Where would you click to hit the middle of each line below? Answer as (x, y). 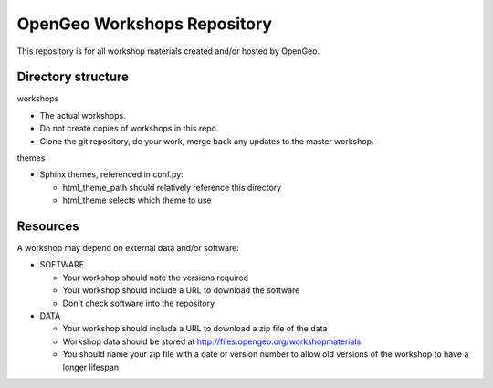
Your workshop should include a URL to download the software (181, 290)
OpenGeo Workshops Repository (145, 24)
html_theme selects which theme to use (137, 200)
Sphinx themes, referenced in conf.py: (112, 174)
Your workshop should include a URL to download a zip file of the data (195, 329)
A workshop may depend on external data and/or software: (128, 248)
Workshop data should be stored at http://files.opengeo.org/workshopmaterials (212, 341)
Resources (48, 226)
